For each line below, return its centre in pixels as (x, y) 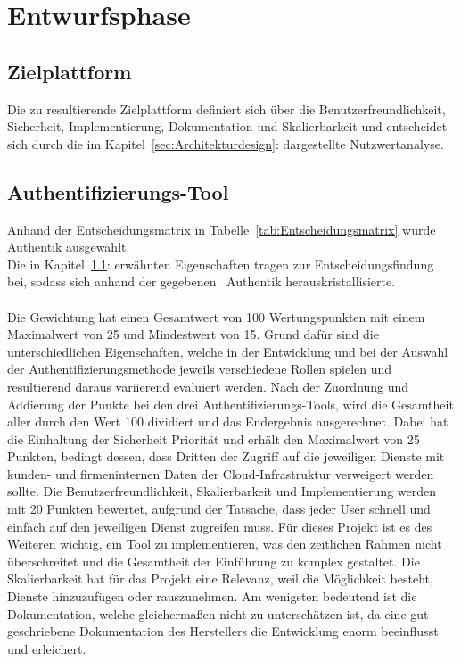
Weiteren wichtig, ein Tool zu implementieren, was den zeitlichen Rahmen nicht (225, 544)
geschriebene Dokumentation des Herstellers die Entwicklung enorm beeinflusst (223, 631)
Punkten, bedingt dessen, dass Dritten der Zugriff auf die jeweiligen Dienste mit (226, 456)
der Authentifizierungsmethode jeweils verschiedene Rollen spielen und (200, 369)
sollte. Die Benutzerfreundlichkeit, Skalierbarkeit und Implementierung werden (222, 491)
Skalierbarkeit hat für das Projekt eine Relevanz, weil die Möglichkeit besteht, (220, 578)
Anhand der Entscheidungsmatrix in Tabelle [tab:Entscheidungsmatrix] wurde (222, 229)
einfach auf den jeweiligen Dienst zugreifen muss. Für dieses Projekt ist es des (220, 526)
